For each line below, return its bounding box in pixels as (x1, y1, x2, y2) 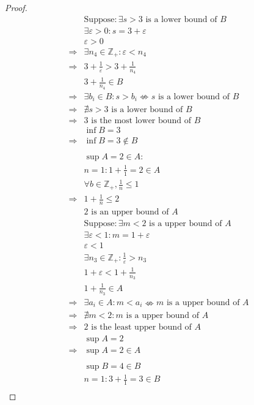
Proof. (5, 1, 27, 13)
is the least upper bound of (91, 323, 192, 332)
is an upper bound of (91, 208, 169, 217)
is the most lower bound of (91, 116, 192, 126)
